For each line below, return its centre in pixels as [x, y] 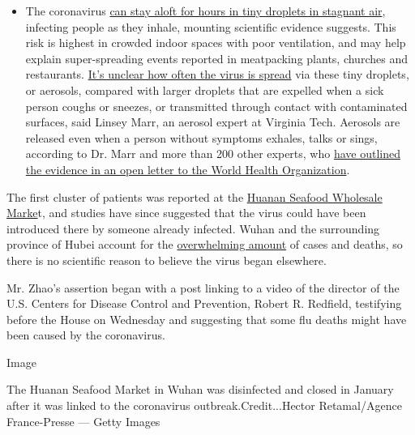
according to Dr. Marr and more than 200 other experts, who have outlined [213, 154]
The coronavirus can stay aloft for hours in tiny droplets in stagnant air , [205, 11]
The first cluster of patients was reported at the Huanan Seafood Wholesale [195, 196]
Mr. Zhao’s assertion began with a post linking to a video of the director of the [203, 287]
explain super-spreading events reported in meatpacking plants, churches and [216, 58]
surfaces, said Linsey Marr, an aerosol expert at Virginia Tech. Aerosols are [213, 122]
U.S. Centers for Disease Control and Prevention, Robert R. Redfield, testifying [204, 303]
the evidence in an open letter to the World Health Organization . [188, 169]
